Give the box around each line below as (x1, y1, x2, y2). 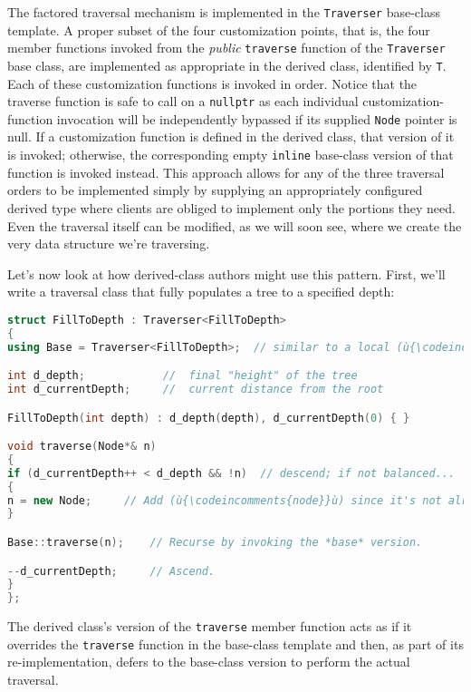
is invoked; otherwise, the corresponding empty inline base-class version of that (7, 145, 454, 164)
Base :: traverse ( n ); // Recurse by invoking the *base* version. (7, 536, 423, 549)
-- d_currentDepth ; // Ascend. (7, 564, 216, 578)
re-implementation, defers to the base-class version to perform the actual (7, 652, 410, 671)
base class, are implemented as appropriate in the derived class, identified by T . (7, 55, 447, 74)
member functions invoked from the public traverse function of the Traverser (7, 38, 446, 57)
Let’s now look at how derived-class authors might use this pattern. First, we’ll (7, 264, 446, 283)
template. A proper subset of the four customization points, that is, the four (7, 20, 430, 39)
